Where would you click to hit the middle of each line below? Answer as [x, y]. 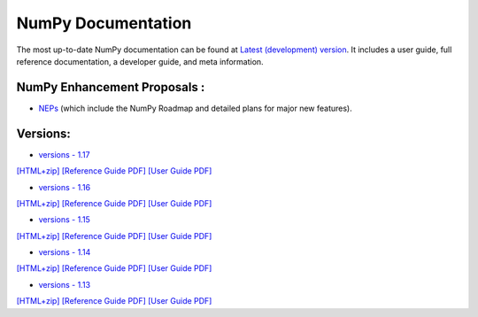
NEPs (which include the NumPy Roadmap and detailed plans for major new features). [196, 108]
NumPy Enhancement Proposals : [111, 87]
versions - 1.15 [64, 220]
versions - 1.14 [65, 252]
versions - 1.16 [65, 187]
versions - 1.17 [64, 154]
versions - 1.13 [65, 284]
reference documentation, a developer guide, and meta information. [140, 61]
